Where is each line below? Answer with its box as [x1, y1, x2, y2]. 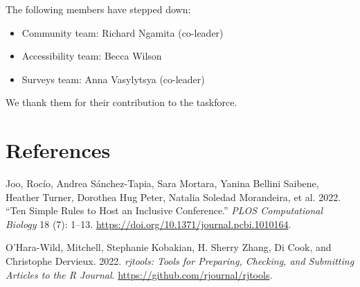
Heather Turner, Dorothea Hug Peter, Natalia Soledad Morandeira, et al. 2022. [6, 189, 341, 204]
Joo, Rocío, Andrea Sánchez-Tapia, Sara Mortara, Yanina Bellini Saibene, [6, 176, 319, 191]
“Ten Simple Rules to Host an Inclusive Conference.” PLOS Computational [6, 203, 323, 218]
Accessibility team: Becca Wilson [21, 49, 162, 63]
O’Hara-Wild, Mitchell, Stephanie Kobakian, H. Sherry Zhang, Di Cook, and [6, 240, 332, 254]
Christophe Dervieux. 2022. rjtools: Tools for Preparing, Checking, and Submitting [6, 254, 354, 268]
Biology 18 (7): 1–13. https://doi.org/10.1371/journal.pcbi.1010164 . [6, 216, 291, 231]
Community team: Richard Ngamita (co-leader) [21, 25, 224, 40]
